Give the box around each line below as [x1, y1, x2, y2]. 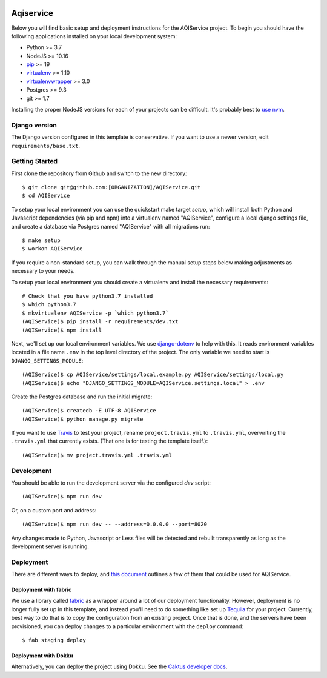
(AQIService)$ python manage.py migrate [22, 415, 144, 423]
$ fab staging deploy [22, 637, 86, 644]
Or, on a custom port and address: [11, 506, 97, 514]
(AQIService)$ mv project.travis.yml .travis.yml [22, 452, 173, 458]
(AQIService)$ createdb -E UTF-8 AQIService [22, 407, 157, 414]
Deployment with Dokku [11, 652, 73, 659]
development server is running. [11, 543, 89, 550]
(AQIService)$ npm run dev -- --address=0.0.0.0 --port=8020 [22, 521, 207, 528]
